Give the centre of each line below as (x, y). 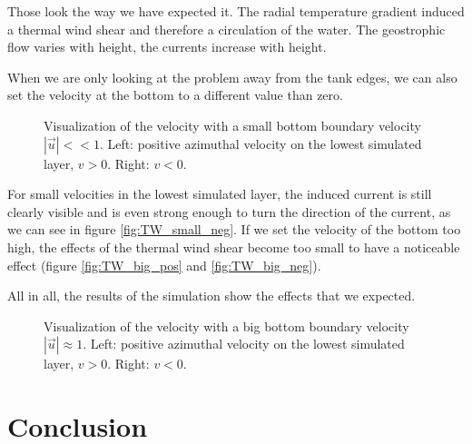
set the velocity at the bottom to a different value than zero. (175, 95)
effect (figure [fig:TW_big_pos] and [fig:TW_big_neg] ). (164, 265)
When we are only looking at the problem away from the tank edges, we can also (232, 77)
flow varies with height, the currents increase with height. (167, 47)
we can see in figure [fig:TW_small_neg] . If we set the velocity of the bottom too (234, 229)
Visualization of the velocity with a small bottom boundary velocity (232, 125)
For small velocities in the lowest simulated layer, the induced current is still (220, 194)
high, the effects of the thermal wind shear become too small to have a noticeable (234, 247)
